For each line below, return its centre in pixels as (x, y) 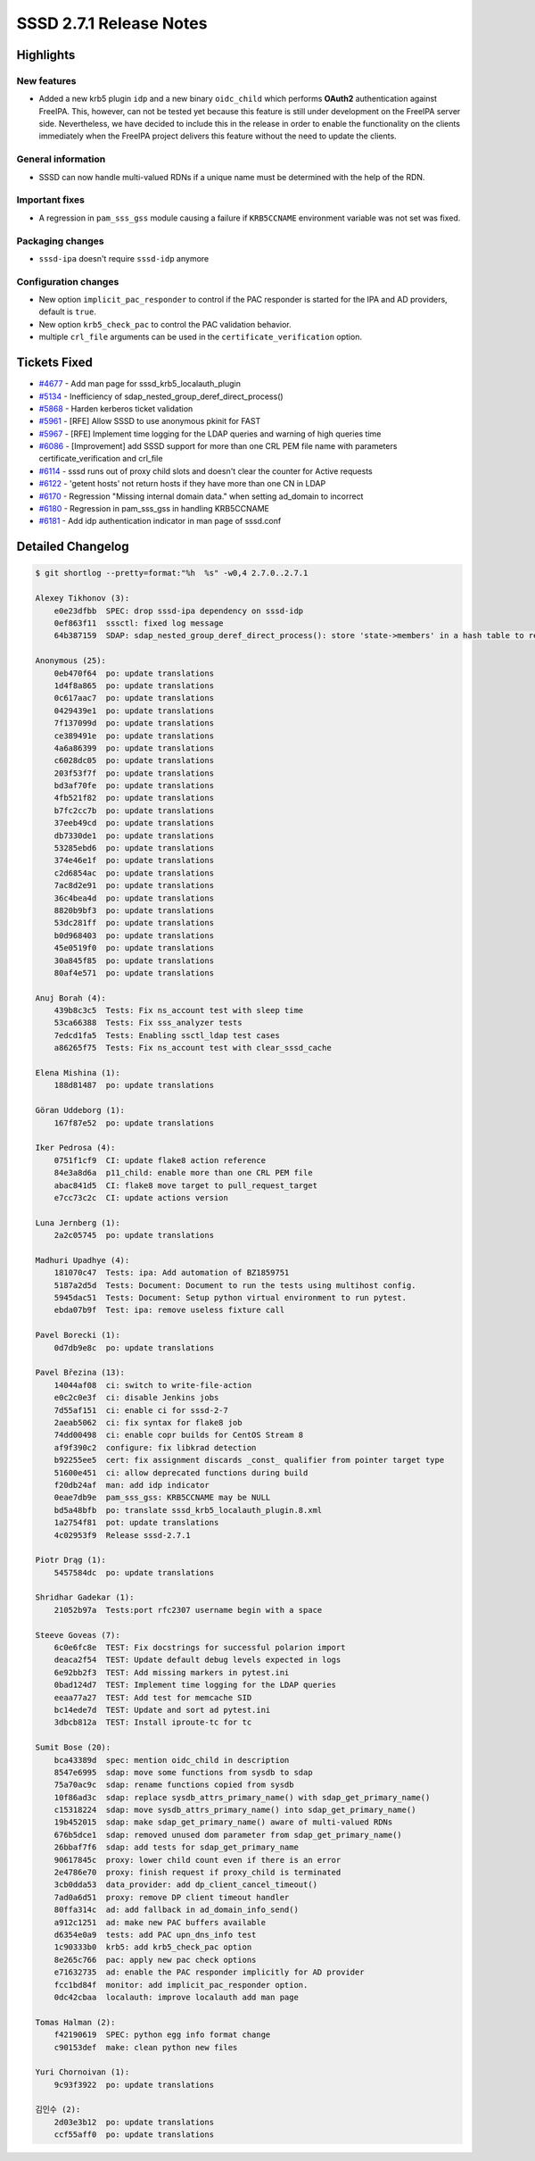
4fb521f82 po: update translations (134, 798)
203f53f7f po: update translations (134, 773)
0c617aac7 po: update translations (134, 698)
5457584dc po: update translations (134, 1572)
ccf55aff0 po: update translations (134, 2135)
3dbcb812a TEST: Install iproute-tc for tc (153, 1722)
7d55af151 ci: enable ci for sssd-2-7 (141, 1410)
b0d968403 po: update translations (134, 935)
